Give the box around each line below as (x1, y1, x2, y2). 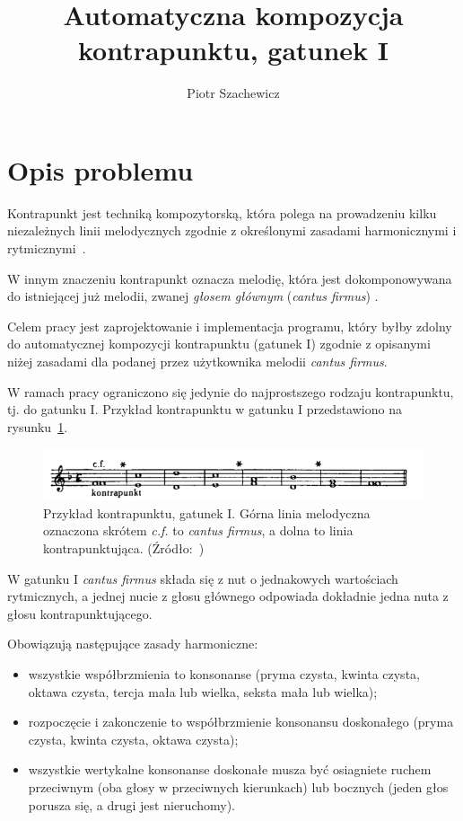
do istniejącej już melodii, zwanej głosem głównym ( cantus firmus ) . (7, 287, 379, 305)
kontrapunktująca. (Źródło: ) (43, 539, 205, 557)
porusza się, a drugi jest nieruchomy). (28, 795, 235, 814)
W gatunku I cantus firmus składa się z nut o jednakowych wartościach (7, 569, 398, 587)
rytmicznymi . (7, 239, 86, 258)
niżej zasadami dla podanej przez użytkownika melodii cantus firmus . (7, 352, 388, 370)
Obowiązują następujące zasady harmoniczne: (7, 634, 258, 653)
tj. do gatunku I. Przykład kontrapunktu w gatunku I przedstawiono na (7, 400, 402, 419)
